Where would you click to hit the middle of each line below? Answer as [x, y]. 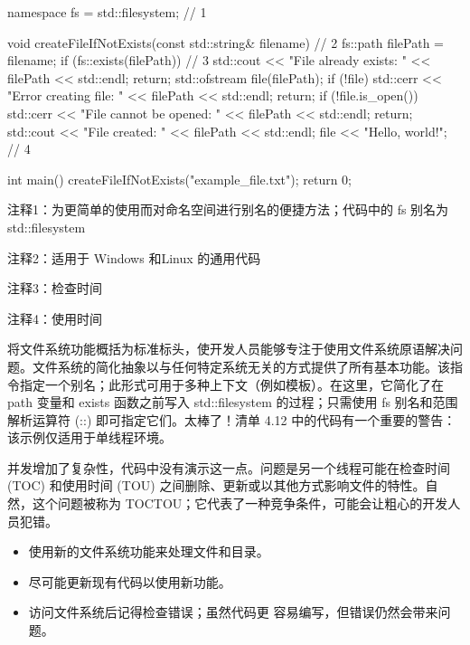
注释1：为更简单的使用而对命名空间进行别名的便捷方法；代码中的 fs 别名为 [228, 209]
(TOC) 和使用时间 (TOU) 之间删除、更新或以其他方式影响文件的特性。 [216, 485]
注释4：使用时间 [55, 318]
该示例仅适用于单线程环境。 [89, 437]
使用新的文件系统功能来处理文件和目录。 [149, 551]
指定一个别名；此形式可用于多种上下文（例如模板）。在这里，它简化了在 [231, 384]
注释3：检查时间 [55, 288]
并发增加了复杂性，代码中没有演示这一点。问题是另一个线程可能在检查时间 [229, 467]
